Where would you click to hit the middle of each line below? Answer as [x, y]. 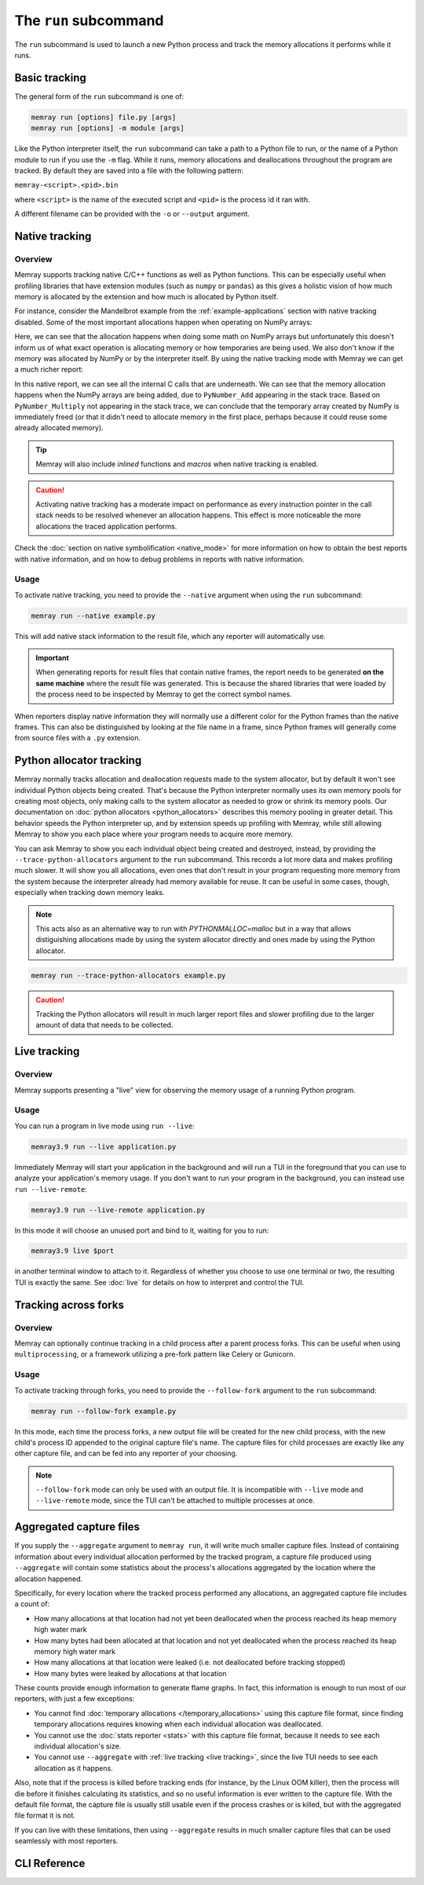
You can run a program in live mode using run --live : [105, 1126]
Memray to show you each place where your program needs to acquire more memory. [154, 834]
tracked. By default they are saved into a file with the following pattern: [129, 170]
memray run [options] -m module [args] [108, 128]
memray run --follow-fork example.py [104, 1411]
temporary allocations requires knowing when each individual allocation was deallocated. [179, 1724]
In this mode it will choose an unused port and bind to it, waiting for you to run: [142, 1230]
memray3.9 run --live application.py [104, 1147]
